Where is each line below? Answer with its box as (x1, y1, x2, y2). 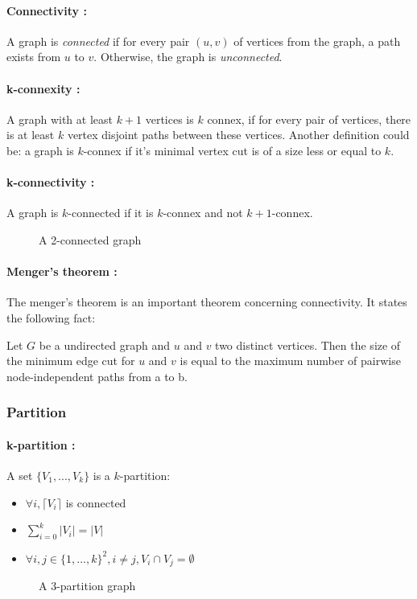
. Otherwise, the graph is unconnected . (93, 48, 283, 65)
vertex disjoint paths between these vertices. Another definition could (67, 126, 410, 143)
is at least (6, 126, 55, 143)
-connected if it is (68, 204, 154, 221)
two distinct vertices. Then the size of (215, 336, 401, 353)
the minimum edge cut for (6, 352, 135, 369)
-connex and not (163, 204, 243, 221)
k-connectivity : (6, 174, 95, 191)
